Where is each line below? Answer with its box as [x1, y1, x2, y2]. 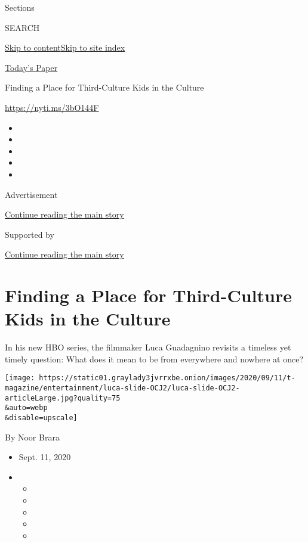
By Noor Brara [5, 430, 60, 443]
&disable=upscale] [5, 414, 78, 423]
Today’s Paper [5, 61, 58, 73]
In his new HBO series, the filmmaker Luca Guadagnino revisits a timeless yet [5, 341, 291, 353]
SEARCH [5, 21, 40, 33]
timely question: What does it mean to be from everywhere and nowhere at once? [5, 352, 303, 365]
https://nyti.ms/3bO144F [5, 101, 99, 113]
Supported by [5, 228, 54, 240]
